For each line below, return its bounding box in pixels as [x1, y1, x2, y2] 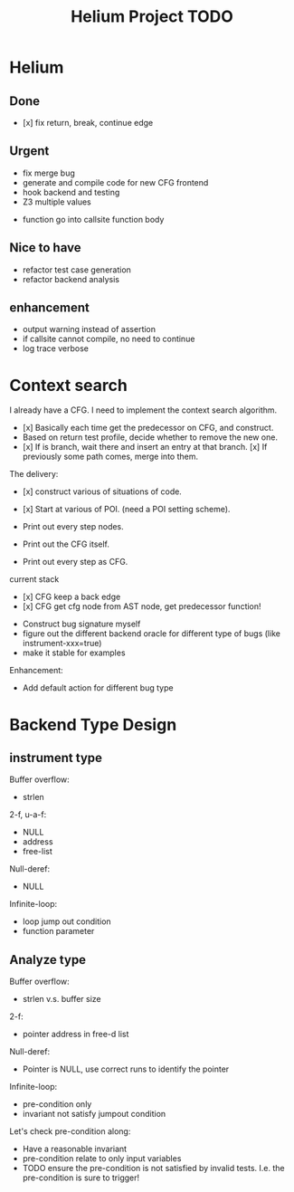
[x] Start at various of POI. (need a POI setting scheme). [22, 504, 231, 515]
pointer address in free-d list [22, 1029, 129, 1040]
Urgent [9, 143, 50, 159]
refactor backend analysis [22, 273, 120, 284]
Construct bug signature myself [22, 618, 141, 630]
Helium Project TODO [71, 6, 233, 27]
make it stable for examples [22, 647, 126, 658]
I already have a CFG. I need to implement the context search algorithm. [9, 405, 278, 415]
